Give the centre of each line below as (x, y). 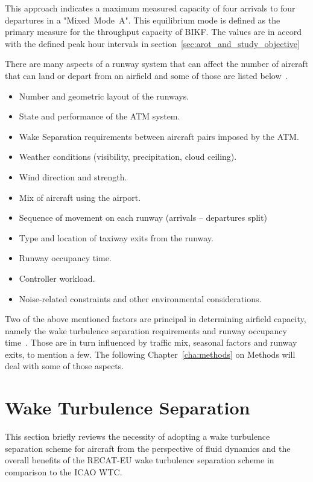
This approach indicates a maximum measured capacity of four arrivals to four (150, 8)
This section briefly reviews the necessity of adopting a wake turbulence (138, 436)
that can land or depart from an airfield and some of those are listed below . (147, 75)
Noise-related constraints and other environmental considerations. (140, 298)
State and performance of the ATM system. (100, 116)
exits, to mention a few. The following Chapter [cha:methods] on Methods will (150, 354)
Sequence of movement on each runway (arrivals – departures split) (143, 217)
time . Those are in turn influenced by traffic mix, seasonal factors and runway (151, 342)
